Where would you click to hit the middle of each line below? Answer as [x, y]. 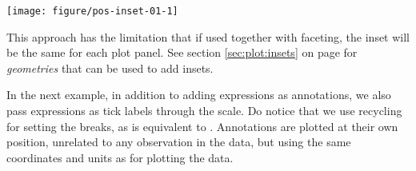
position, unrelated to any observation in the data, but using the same [179, 142]
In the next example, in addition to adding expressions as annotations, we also [199, 95]
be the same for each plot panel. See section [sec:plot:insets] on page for [182, 52]
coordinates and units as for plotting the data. [120, 157]
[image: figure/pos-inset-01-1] [92, 11]
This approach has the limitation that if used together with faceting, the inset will [208, 36]
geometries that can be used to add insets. [110, 68]
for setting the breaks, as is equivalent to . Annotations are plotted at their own [202, 126]
